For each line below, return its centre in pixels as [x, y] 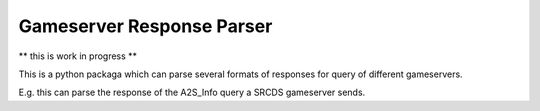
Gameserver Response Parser [145, 26]
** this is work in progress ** [78, 56]
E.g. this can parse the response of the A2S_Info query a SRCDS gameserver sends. [192, 92]
